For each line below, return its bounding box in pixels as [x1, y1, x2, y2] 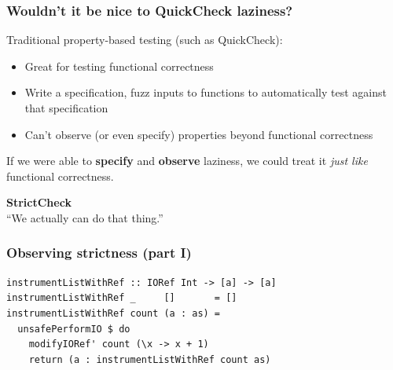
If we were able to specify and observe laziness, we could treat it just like [6, 152, 368, 169]
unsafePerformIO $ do [17, 323, 130, 335]
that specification [24, 100, 108, 115]
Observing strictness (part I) [6, 243, 192, 262]
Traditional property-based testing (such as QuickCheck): [6, 31, 283, 48]
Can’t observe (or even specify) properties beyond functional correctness [24, 126, 373, 142]
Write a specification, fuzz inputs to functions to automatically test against [24, 84, 387, 101]
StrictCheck [6, 194, 72, 211]
